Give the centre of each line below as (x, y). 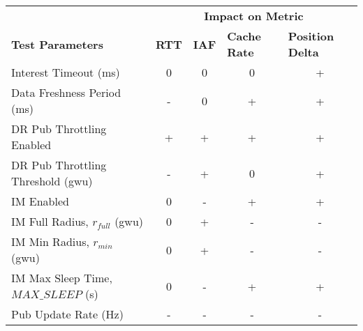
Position (311, 36)
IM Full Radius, (50, 221)
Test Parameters (57, 44)
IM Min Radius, (50, 241)
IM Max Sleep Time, (62, 278)
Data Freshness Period (66, 92)
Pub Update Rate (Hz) (67, 314)
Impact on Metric (254, 16)
